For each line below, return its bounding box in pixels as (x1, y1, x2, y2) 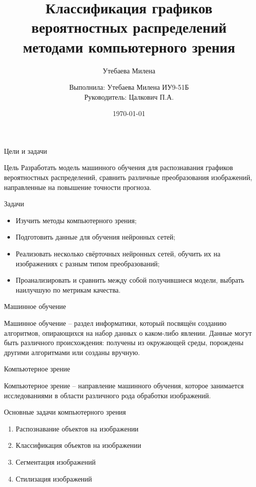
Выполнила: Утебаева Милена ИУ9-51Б (69, 82, 189, 92)
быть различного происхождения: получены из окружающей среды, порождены (4, 337, 244, 348)
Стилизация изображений (15, 473, 92, 484)
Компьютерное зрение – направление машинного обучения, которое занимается (4, 380, 244, 390)
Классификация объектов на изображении (15, 440, 141, 450)
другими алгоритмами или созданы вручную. (4, 347, 140, 357)
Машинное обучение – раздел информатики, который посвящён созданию (4, 318, 227, 328)
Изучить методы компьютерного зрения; (15, 215, 137, 225)
